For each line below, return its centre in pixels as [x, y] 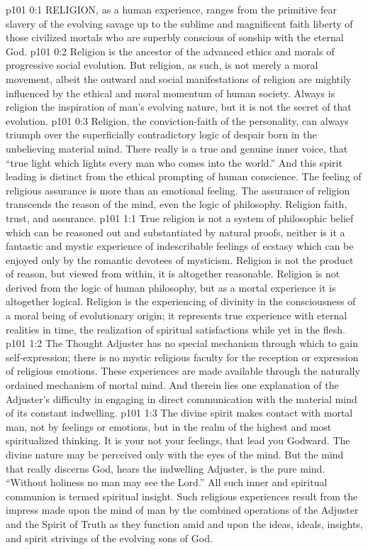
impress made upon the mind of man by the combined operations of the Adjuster [182, 510]
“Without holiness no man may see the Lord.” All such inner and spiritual [167, 482]
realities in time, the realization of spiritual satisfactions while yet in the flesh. [175, 329]
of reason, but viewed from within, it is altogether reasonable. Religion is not [173, 274]
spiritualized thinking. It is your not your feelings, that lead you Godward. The [178, 440]
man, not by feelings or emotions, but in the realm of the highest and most [169, 426]
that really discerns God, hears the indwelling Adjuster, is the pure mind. [166, 468]
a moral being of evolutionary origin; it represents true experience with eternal [177, 315]
